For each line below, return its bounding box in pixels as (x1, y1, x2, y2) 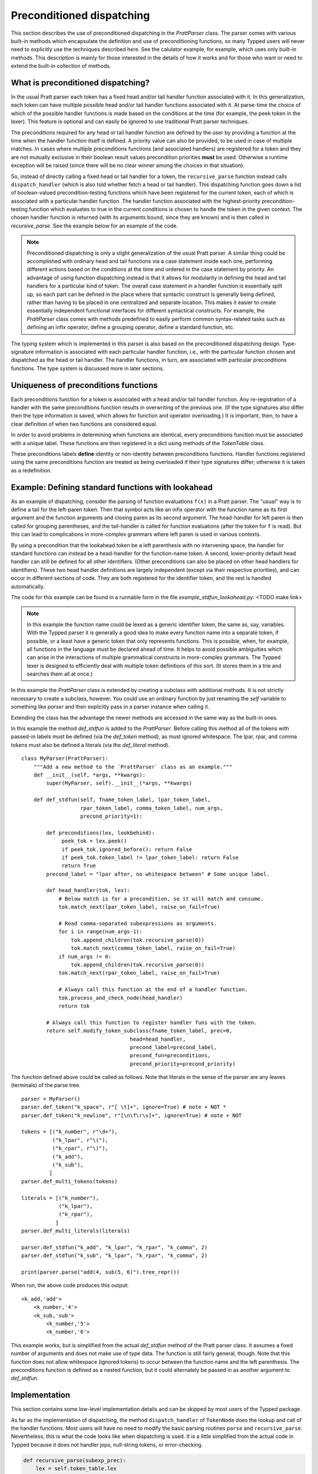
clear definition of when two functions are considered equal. (11, 420, 158, 427)
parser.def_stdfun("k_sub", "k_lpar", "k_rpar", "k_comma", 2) (21, 1252, 208, 1259)
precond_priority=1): (80, 812, 143, 820)
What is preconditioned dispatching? (11, 77, 150, 88)
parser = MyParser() (21, 1095, 81, 1102)
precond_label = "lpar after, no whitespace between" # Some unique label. (46, 870, 270, 877)
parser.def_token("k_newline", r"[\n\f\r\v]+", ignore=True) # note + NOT (21, 1112, 242, 1118)
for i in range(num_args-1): (58, 929, 143, 935)
